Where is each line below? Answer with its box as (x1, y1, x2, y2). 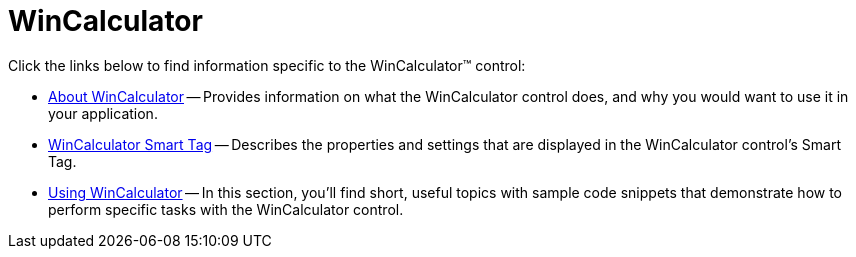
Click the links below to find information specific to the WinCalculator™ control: (8, 56, 526, 74)
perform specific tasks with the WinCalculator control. (48, 200, 404, 218)
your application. (48, 104, 158, 122)
